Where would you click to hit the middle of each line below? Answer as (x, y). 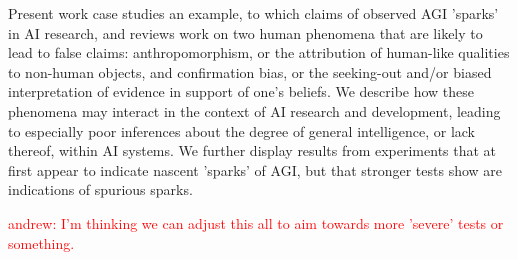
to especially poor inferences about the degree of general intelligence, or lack (241, 130)
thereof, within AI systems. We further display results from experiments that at (252, 150)
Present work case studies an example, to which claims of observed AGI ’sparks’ (253, 13)
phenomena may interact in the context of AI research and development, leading (254, 110)
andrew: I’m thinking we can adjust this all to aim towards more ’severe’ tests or (256, 222)
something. (41, 242)
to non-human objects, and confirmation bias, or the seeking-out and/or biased (250, 71)
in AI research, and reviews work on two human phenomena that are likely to (245, 32)
